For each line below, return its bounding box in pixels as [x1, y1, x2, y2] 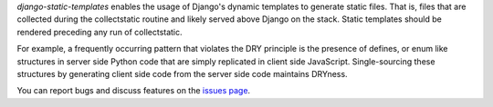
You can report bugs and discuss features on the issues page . [16, 85, 251, 96]
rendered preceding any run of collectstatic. [16, 26, 183, 37]
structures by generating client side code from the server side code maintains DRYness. [16, 68, 348, 79]
